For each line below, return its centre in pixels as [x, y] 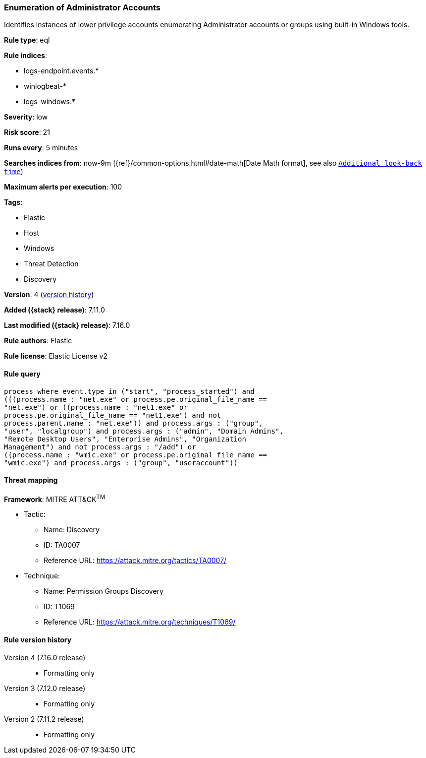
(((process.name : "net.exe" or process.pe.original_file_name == [136, 399]
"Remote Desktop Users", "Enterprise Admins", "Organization [125, 439]
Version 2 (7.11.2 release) [44, 719]
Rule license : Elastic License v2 [56, 356]
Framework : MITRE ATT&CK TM [55, 498]
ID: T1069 [59, 607]
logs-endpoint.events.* [61, 71]
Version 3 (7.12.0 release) [45, 688]
